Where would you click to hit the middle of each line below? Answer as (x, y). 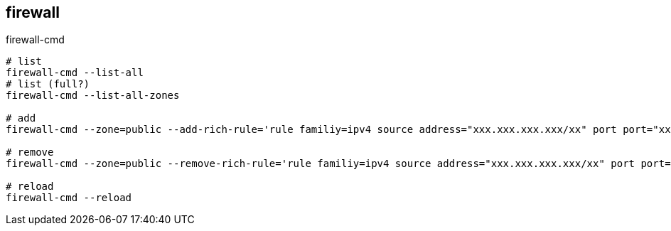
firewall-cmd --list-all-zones (93, 96)
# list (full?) (48, 84)
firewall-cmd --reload (69, 198)
